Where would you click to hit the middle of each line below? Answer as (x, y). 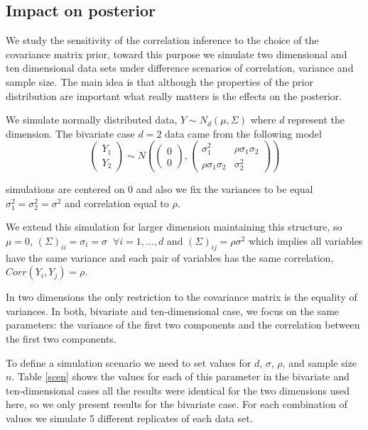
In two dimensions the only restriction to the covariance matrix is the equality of (182, 297)
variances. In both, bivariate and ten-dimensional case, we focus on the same (173, 310)
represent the (316, 120)
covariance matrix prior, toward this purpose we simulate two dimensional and (177, 54)
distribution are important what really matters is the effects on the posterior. (174, 95)
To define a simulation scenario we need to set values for (129, 362)
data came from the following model (243, 133)
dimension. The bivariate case (70, 133)
